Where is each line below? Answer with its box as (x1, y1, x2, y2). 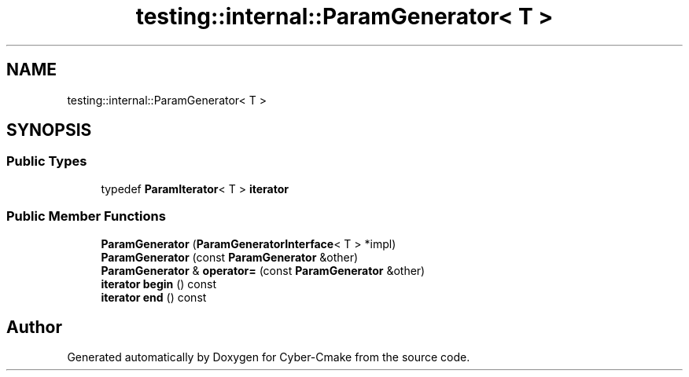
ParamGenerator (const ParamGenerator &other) (101, 250, 359, 264)
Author (6, 317, 62, 337)
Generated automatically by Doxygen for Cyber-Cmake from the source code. (67, 350, 470, 364)
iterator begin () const (101, 276, 216, 291)
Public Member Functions (6, 208, 166, 225)
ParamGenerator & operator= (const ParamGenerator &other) (101, 263, 426, 277)
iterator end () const (101, 290, 207, 304)
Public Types (6, 153, 87, 170)
